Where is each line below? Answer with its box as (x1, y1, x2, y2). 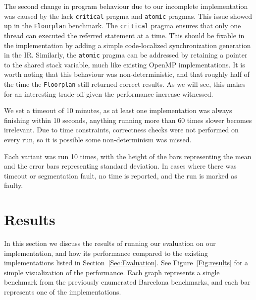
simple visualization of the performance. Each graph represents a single (4, 267, 220, 277)
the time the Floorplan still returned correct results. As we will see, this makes (4, 78, 246, 89)
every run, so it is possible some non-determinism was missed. (4, 134, 192, 144)
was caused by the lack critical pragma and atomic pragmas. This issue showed (4, 10, 252, 21)
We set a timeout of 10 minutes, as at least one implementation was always (4, 105, 232, 116)
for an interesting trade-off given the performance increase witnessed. (4, 88, 213, 99)
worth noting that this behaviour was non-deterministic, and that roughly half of (4, 69, 250, 79)
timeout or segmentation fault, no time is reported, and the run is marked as (4, 170, 237, 180)
